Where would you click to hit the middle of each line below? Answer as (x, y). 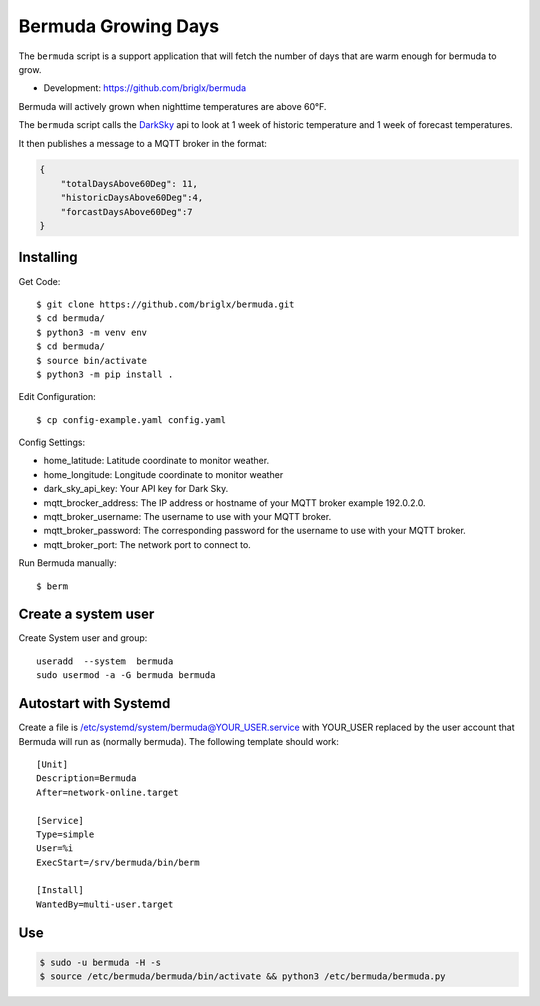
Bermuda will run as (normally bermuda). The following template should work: (178, 741)
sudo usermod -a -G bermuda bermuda (126, 675)
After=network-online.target (107, 792)
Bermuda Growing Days (119, 26)
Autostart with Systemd (94, 703)
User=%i (55, 848)
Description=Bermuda (86, 778)
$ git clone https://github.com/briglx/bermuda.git (165, 304)
